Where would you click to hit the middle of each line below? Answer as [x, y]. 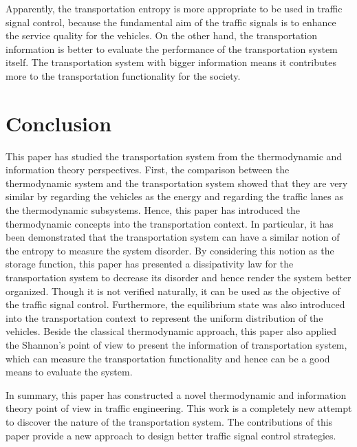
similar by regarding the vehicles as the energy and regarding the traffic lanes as [175, 196]
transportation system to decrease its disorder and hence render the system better [178, 277]
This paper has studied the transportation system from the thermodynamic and [174, 156]
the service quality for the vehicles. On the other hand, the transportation [162, 35]
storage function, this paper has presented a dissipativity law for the [150, 264]
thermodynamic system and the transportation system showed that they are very [177, 183]
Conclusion [59, 123]
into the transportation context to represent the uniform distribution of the [164, 317]
